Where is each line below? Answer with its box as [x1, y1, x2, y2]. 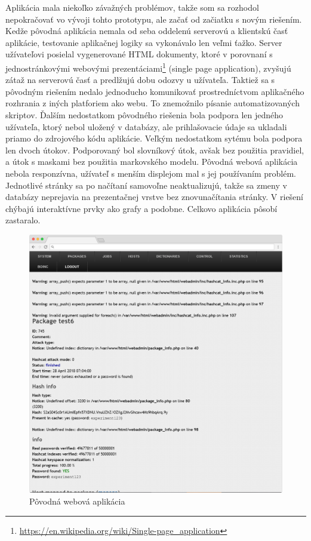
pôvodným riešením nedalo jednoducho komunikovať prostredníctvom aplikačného [5, 85, 304, 97]
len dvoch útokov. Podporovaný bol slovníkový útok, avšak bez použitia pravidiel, [5, 143, 304, 156]
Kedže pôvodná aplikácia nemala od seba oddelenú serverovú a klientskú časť [5, 24, 288, 37]
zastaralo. [5, 214, 41, 226]
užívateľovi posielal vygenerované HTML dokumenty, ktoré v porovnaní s [5, 48, 273, 60]
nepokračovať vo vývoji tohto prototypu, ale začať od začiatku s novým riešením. [5, 13, 302, 25]
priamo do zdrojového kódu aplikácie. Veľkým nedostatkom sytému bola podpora [5, 132, 303, 145]
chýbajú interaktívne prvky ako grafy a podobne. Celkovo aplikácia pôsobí [5, 202, 278, 214]
